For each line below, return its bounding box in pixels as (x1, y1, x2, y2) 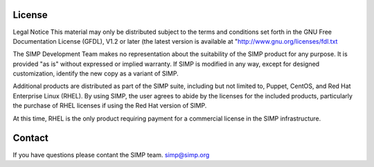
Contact (12, 132, 48, 144)
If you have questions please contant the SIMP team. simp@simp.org (12, 150, 210, 159)
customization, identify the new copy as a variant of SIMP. (12, 69, 179, 78)
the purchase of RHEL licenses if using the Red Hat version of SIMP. (12, 101, 207, 110)
